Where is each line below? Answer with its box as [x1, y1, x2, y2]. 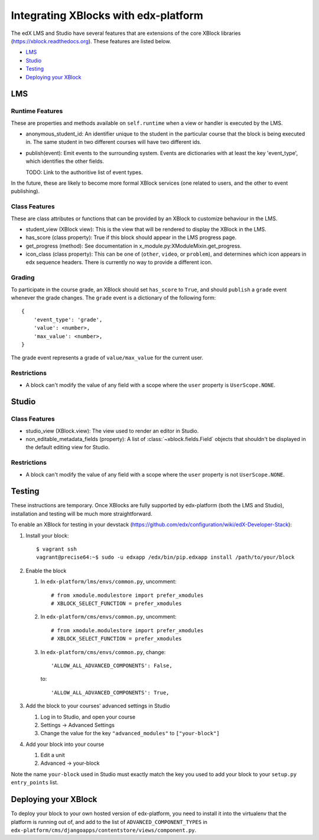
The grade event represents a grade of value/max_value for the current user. [11, 354, 204, 361]
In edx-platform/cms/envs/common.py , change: [40, 648, 166, 655]
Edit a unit [40, 752, 65, 759]
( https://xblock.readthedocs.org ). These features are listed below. [11, 37, 171, 44]
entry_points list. [11, 779, 58, 786]
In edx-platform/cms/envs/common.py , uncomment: [40, 613, 177, 620]
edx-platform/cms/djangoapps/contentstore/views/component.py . [11, 826, 197, 833]
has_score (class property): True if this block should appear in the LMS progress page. [25, 234, 237, 241]
